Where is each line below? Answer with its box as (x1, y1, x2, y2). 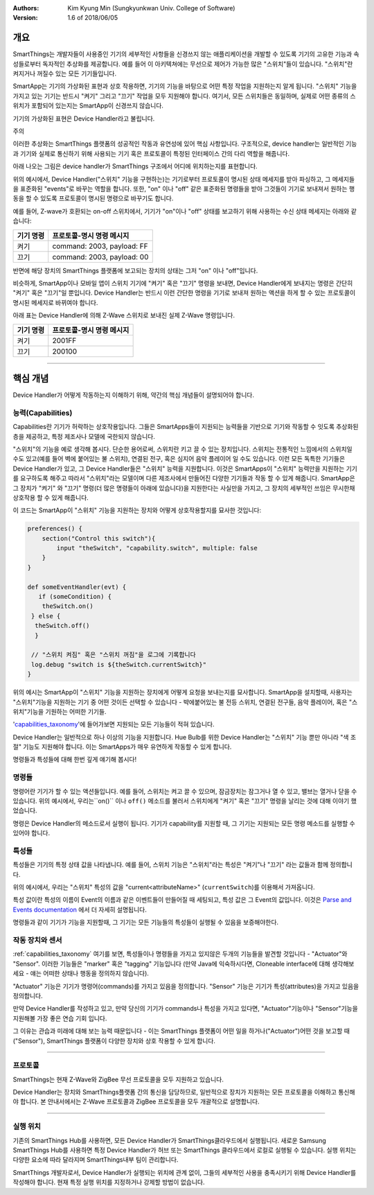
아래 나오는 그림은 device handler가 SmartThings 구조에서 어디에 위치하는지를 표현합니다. (12, 162, 258, 171)
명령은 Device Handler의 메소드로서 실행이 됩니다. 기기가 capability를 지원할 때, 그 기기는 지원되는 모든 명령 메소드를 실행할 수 (12, 819, 356, 828)
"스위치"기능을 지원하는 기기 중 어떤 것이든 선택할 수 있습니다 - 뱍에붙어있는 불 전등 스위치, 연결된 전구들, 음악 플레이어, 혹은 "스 (12, 697, 358, 706)
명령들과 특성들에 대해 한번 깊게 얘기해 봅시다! (12, 756, 137, 764)
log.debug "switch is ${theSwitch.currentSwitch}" (31, 661, 207, 668)
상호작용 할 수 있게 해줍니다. (12, 493, 89, 502)
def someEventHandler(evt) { (27, 583, 127, 591)
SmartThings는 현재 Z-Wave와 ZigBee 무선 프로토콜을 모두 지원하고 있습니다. (12, 1075, 224, 1083)
